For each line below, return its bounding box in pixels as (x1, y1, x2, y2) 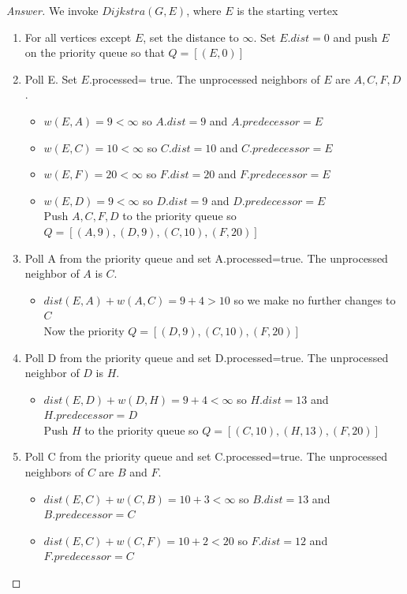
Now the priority (43, 322, 125, 338)
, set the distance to (143, 28, 239, 45)
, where (186, 2, 222, 18)
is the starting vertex (237, 2, 338, 18)
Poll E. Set (24, 70, 77, 87)
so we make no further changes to (233, 291, 396, 308)
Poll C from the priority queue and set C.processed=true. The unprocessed (24, 448, 388, 465)
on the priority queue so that (24, 44, 165, 61)
